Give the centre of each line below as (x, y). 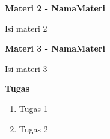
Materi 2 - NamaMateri (55, 8)
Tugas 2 (33, 129)
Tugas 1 (33, 108)
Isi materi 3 (26, 68)
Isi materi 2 (26, 28)
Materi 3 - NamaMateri (55, 48)
